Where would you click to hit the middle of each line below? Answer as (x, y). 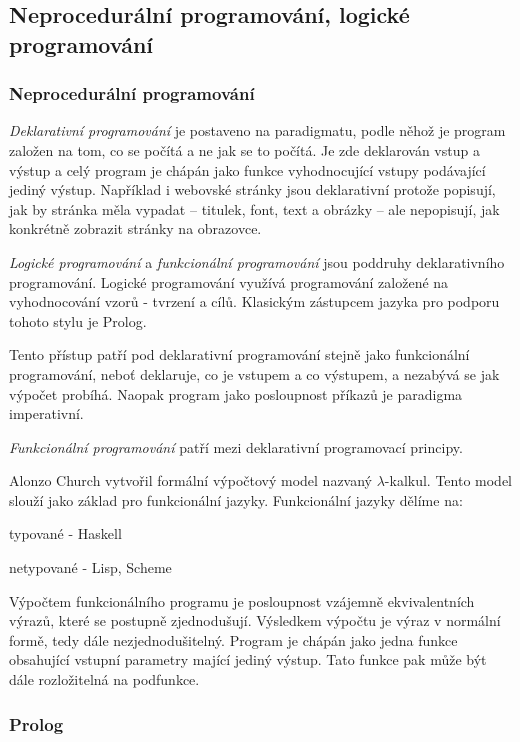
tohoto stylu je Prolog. (78, 320)
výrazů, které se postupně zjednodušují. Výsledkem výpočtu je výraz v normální (255, 620)
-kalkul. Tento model (448, 480)
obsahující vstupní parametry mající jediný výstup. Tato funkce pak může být (248, 659)
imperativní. (46, 413)
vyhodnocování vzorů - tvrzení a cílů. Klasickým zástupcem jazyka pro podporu (254, 301)
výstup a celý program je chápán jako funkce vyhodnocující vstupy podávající (247, 169)
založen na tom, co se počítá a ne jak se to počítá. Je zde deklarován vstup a (244, 149)
